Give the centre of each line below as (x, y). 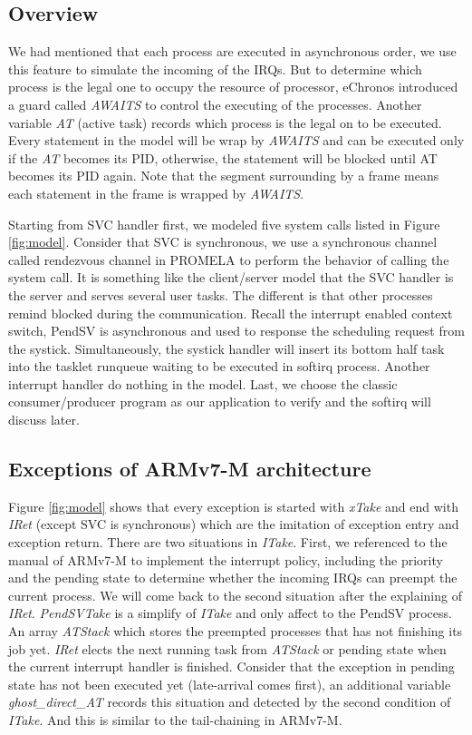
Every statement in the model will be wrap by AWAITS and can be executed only (236, 140)
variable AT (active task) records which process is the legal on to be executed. (225, 122)
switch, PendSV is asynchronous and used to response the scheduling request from (236, 331)
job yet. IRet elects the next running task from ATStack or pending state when (227, 648)
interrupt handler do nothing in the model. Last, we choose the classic (203, 383)
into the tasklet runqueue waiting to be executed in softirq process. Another (219, 366)
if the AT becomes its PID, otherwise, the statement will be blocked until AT (223, 157)
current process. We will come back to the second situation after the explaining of (235, 595)
